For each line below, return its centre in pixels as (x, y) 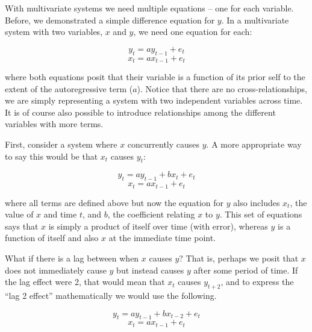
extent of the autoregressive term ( (69, 88)
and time (60, 214)
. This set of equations (261, 214)
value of (19, 214)
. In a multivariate (255, 20)
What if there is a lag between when (72, 258)
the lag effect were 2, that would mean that (85, 282)
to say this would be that (51, 156)
